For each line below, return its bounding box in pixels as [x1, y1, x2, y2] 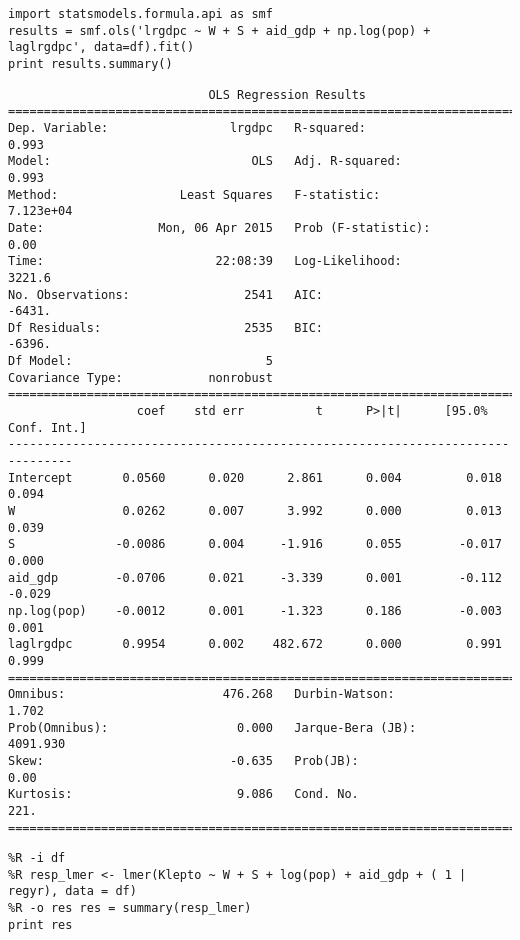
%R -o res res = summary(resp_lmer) [8, 901, 252, 916]
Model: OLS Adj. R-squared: [8, 154, 402, 169]
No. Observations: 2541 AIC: [8, 287, 323, 302]
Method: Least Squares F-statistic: [8, 187, 381, 202]
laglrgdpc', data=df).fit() [8, 40, 195, 55]
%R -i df [8, 851, 66, 866]
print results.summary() [8, 56, 173, 71]
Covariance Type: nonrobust [8, 370, 273, 385]
